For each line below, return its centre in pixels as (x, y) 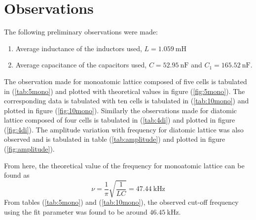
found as (17, 175)
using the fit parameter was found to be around (76, 211)
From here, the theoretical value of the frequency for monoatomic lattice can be (124, 165)
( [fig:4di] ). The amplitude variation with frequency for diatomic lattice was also (124, 129)
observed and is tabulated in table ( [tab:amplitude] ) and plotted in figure (115, 139)
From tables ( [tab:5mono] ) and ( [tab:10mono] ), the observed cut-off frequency (121, 202)
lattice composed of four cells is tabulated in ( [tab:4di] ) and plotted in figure (120, 120)
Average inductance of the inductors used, (79, 48)
